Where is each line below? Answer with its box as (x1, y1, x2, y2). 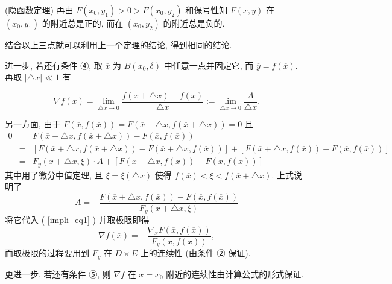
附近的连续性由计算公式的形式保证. (166, 267, 304, 280)
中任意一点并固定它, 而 (163, 58, 254, 71)
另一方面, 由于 (5, 118, 61, 130)
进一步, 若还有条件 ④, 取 (5, 58, 103, 71)
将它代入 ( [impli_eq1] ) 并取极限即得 (5, 213, 150, 226)
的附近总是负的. (163, 17, 225, 29)
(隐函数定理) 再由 (5, 4, 74, 16)
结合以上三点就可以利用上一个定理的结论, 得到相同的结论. (5, 39, 232, 51)
